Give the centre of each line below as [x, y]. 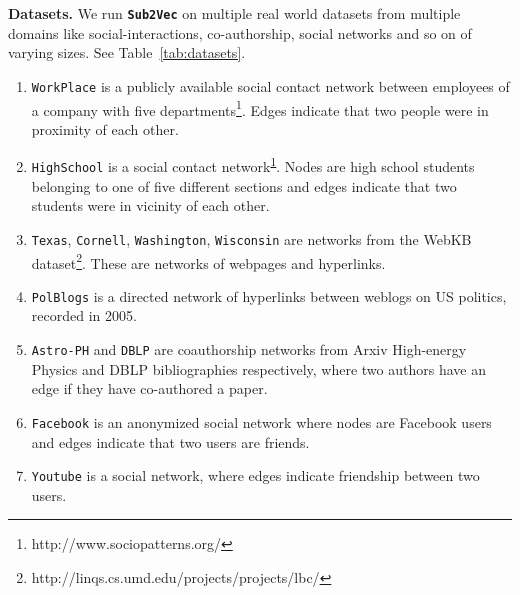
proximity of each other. [105, 128]
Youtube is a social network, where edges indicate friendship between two [255, 475]
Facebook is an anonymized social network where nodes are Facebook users [261, 421]
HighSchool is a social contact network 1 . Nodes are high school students [253, 164]
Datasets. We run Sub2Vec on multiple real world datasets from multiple [234, 13]
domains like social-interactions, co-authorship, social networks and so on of [240, 32]
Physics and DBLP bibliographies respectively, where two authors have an [258, 368]
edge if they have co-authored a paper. [149, 388]
